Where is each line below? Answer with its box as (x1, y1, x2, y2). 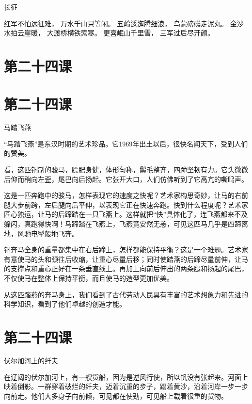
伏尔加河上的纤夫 (4, 355, 58, 365)
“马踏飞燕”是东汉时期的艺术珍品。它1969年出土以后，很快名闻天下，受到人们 (4, 138, 248, 148)
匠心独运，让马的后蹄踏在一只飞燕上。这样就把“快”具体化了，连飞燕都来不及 (4, 209, 248, 219)
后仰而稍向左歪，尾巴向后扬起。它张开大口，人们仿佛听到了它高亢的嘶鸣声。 (4, 174, 248, 184)
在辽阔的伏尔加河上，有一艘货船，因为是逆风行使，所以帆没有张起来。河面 (4, 372, 241, 382)
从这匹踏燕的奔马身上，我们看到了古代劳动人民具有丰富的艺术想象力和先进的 (4, 289, 248, 299)
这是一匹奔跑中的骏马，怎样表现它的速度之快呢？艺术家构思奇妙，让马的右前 (4, 190, 248, 200)
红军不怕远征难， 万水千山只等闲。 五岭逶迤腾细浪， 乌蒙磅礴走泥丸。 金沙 (4, 18, 244, 28)
